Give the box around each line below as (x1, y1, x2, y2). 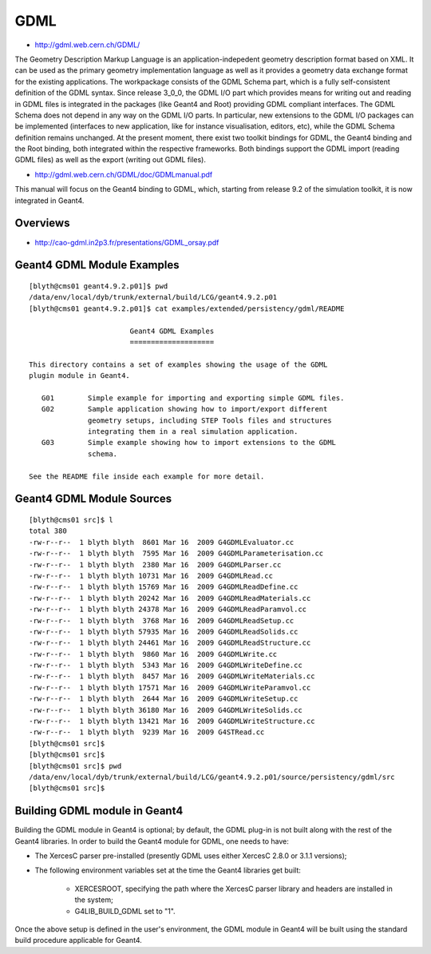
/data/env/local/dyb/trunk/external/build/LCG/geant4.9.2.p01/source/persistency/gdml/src (29, 772, 395, 781)
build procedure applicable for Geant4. (14, 936, 143, 945)
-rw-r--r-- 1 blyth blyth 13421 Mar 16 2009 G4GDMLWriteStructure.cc (29, 717, 315, 726)
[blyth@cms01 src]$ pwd (29, 761, 122, 770)
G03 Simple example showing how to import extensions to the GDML (41, 438, 337, 447)
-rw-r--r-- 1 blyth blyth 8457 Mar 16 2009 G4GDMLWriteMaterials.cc (29, 672, 315, 681)
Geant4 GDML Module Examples (14, 258, 180, 272)
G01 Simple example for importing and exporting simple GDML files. (41, 393, 345, 403)
